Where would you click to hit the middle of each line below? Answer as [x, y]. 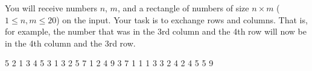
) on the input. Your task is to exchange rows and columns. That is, [182, 19]
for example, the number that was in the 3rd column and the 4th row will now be [156, 31]
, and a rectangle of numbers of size [183, 8]
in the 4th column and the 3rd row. [70, 43]
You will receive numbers [51, 8]
